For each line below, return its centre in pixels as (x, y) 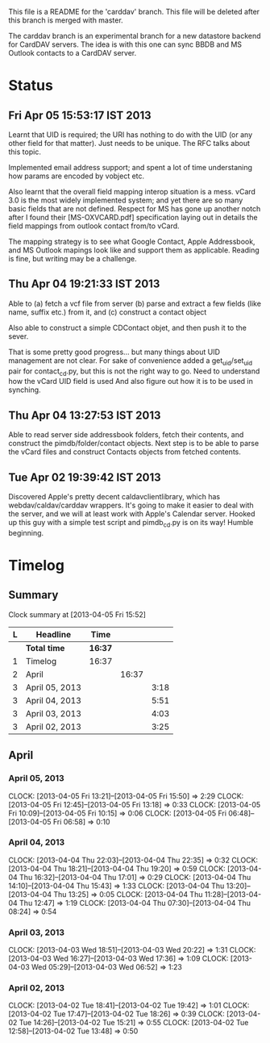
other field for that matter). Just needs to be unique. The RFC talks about (129, 143)
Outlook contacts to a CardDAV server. (73, 53)
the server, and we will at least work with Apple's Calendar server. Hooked (132, 514)
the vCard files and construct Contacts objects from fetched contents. (125, 452)
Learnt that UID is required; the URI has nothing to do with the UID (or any (131, 135)
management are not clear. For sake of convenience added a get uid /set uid (130, 361)
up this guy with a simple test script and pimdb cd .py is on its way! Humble (131, 524)
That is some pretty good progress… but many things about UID (114, 352)
